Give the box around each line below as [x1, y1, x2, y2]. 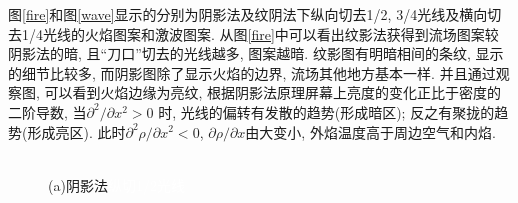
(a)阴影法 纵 [48, 174, 122, 195]
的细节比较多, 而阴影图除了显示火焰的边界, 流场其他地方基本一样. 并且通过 [8, 62, 496, 83]
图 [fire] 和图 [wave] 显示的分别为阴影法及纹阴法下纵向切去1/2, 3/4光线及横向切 [8, 4, 502, 24]
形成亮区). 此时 [27, 121, 126, 142]
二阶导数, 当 [8, 101, 87, 122]
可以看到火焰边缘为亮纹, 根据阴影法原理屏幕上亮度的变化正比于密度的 [44, 82, 502, 103]
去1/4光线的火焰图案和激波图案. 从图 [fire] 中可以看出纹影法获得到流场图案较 [8, 23, 499, 44]
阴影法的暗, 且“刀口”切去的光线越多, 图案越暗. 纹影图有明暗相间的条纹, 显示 [8, 43, 504, 64]
